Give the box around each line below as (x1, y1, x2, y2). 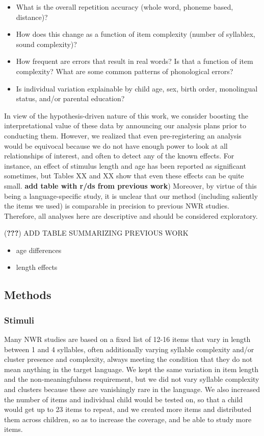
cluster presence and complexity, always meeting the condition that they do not (4, 354, 253, 364)
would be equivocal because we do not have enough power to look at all (4, 140, 228, 151)
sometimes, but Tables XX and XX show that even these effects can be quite (4, 170, 244, 181)
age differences (16, 244, 62, 255)
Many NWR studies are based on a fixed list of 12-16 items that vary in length (4, 334, 251, 345)
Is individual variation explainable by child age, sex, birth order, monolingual (16, 83, 258, 94)
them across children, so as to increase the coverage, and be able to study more (4, 414, 252, 424)
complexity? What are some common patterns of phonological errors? (16, 65, 233, 76)
